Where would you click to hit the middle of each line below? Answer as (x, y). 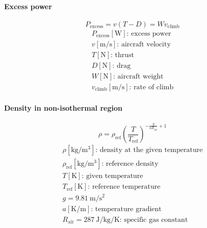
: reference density (130, 164)
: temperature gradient (126, 209)
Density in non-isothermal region (63, 107)
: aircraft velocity (144, 44)
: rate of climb (151, 87)
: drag (122, 66)
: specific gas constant (154, 220)
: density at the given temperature (149, 150)
